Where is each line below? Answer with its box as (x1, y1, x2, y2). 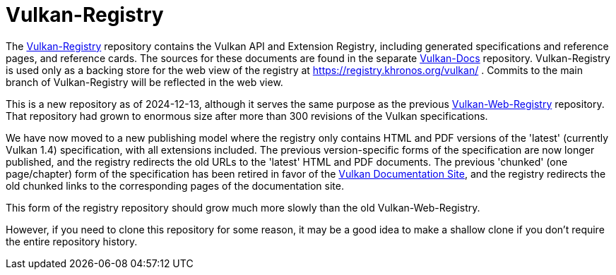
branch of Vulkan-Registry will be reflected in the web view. (6, 75, 283, 88)
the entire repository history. (6, 235, 138, 248)
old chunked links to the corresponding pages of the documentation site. (6, 179, 344, 192)
